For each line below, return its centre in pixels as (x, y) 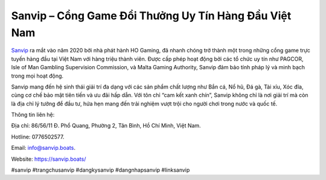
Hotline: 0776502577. (38, 137)
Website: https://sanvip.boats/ (49, 159)
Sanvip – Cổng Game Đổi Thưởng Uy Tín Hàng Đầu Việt (151, 16)
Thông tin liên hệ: (33, 115)
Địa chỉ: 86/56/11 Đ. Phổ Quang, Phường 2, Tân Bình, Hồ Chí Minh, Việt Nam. (106, 126)
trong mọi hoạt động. (37, 76)
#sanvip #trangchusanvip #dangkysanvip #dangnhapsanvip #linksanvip (101, 170)
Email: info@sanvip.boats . (43, 148)
